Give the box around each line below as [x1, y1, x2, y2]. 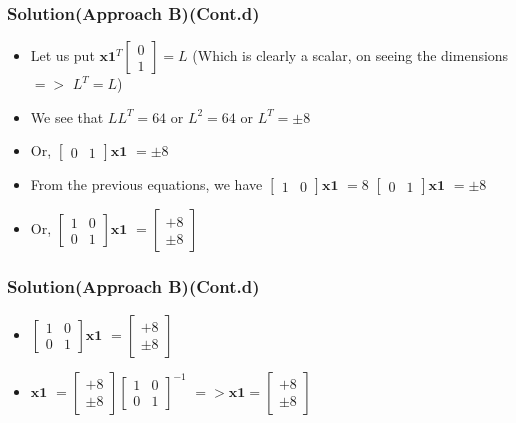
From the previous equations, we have [30, 174, 263, 195]
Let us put [30, 45, 95, 66]
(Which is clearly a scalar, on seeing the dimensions [192, 45, 509, 66]
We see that [30, 106, 104, 127]
